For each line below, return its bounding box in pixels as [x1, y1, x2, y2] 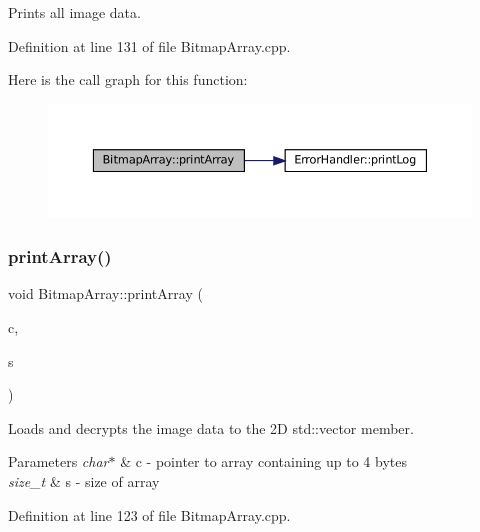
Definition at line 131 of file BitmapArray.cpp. [8, 35, 291, 56]
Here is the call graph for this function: [8, 69, 248, 90]
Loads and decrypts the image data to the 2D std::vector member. [8, 417, 414, 438]
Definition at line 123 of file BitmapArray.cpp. [8, 504, 291, 525]
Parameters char [8, 451, 109, 472]
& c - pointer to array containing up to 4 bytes [120, 451, 407, 472]
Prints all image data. [8, 2, 141, 22]
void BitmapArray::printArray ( [8, 283, 203, 304]
